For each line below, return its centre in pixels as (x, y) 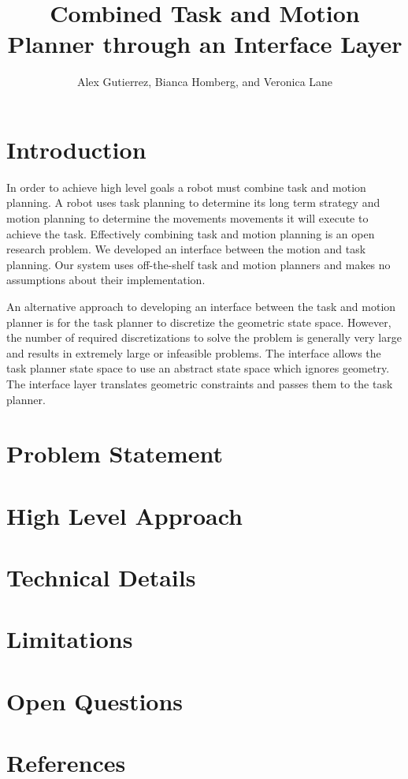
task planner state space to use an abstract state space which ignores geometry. (198, 368)
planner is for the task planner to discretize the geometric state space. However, (199, 322)
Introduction (76, 149)
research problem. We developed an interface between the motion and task (186, 249)
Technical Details (101, 577)
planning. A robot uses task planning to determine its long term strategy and (193, 202)
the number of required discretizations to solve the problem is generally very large (204, 337)
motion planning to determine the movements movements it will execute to (187, 218)
